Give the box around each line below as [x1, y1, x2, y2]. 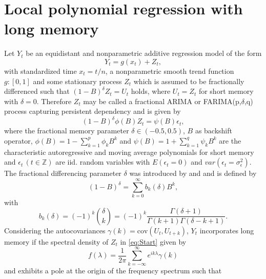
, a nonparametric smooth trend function [105, 65, 234, 76]
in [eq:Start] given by [120, 236, 187, 247]
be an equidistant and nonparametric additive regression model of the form [26, 48, 262, 58]
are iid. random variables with [55, 156, 150, 167]
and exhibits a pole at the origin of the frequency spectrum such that [4, 265, 222, 276]
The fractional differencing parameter [4, 168, 121, 178]
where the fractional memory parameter [4, 125, 129, 136]
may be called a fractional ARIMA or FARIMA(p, [83, 95, 241, 106]
